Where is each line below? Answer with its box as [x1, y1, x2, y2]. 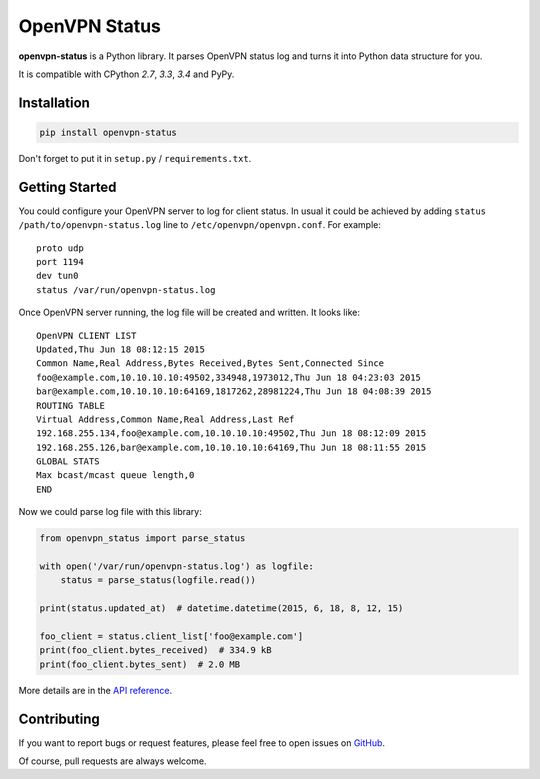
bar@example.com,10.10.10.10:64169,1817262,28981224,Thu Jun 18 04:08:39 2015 [36, 386, 432, 397]
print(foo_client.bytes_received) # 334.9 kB [39, 645, 272, 656]
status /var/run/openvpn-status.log [36, 284, 216, 295]
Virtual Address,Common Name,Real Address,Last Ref [36, 413, 295, 425]
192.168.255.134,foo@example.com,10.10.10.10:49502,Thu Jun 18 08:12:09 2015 [36, 428, 427, 439]
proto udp [36, 242, 84, 254]
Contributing [18, 710, 100, 727]
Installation [18, 94, 90, 111]
